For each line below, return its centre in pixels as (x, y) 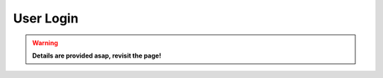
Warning (45, 43)
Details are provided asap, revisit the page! (97, 56)
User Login (46, 18)
